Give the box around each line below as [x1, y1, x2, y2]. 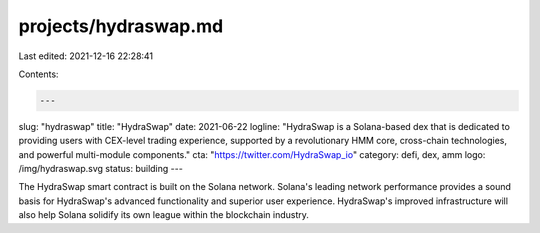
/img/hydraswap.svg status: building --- [18, 163, 184, 175]
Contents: [18, 68, 59, 80]
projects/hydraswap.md [18, 15, 224, 37]
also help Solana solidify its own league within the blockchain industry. [18, 209, 309, 221]
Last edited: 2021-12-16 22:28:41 [18, 50, 154, 62]
